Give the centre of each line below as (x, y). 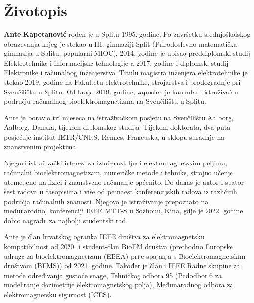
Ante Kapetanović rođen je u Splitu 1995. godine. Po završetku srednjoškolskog (127, 34)
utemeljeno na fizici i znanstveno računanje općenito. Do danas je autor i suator (124, 182)
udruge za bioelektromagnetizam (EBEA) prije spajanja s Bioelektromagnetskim (125, 256)
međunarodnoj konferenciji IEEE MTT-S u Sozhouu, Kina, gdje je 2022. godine (124, 211)
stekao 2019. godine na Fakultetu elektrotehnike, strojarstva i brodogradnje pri (122, 82)
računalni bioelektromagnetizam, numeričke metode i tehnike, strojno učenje (118, 172)
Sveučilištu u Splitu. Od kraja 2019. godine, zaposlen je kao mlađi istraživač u (121, 91)
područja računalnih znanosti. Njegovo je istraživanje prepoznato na (106, 201)
